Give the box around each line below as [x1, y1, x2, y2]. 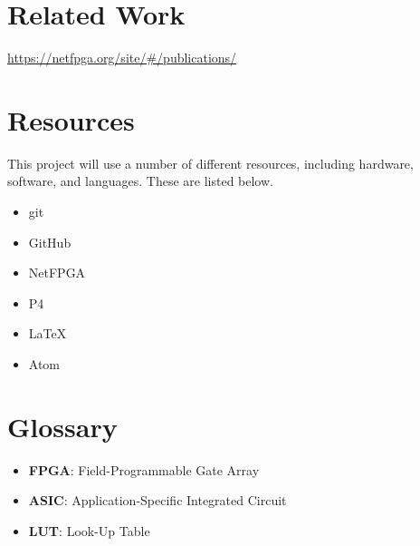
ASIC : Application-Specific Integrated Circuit [28, 491, 287, 510]
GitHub [28, 232, 72, 251]
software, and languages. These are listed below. [7, 171, 273, 190]
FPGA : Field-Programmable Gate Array [28, 460, 260, 479]
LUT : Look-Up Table [28, 521, 150, 540]
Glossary [7, 407, 118, 444]
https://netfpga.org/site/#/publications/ [7, 48, 237, 67]
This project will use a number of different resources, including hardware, [7, 153, 414, 172]
